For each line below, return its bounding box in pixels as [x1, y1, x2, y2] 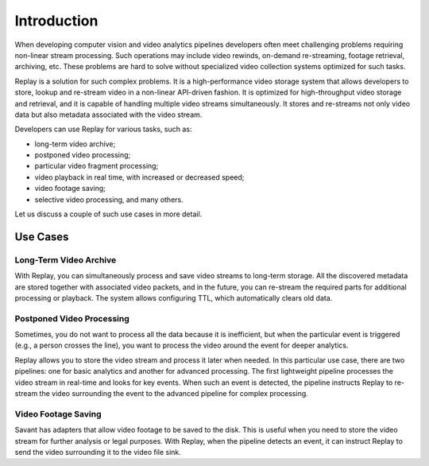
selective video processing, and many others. [34, 195, 184, 204]
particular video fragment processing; [34, 161, 159, 171]
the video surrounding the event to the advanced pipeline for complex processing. [39, 389, 309, 398]
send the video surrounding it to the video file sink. [14, 447, 182, 456]
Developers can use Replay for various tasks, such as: [14, 124, 192, 134]
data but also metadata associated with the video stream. [14, 110, 203, 119]
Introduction [14, 12, 99, 29]
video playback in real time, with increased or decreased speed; [34, 172, 245, 182]
